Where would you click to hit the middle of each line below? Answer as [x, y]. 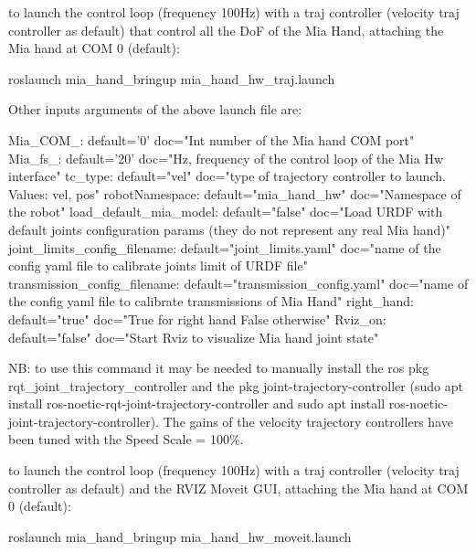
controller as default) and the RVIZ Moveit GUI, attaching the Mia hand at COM [238, 488]
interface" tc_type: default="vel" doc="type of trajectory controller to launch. [227, 176]
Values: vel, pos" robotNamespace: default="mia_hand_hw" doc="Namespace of [235, 193]
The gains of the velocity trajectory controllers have [308, 421]
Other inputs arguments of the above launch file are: [155, 109]
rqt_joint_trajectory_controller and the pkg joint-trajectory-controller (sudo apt [236, 385]
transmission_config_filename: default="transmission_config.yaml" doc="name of [238, 283]
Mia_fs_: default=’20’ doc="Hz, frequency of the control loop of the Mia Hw [226, 158]
